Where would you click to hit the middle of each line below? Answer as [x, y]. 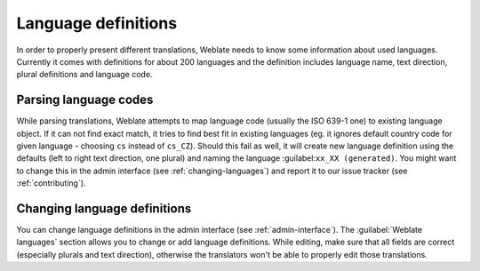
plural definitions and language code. [84, 75]
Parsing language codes [85, 100]
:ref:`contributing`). [51, 183]
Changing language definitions [104, 208]
